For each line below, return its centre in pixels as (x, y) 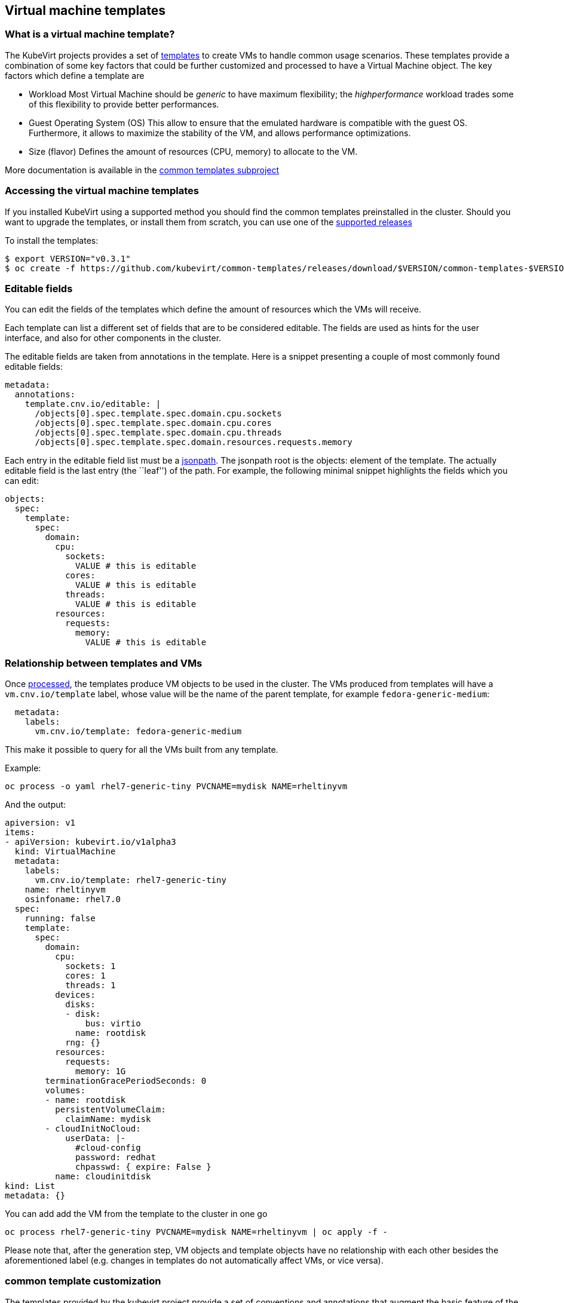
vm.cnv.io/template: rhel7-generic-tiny (131, 880)
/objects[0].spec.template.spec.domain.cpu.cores (153, 423)
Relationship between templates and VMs (104, 663)
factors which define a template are (75, 75)
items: (20, 833)
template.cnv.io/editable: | (93, 404)
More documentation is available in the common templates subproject (142, 170)
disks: (80, 1005)
